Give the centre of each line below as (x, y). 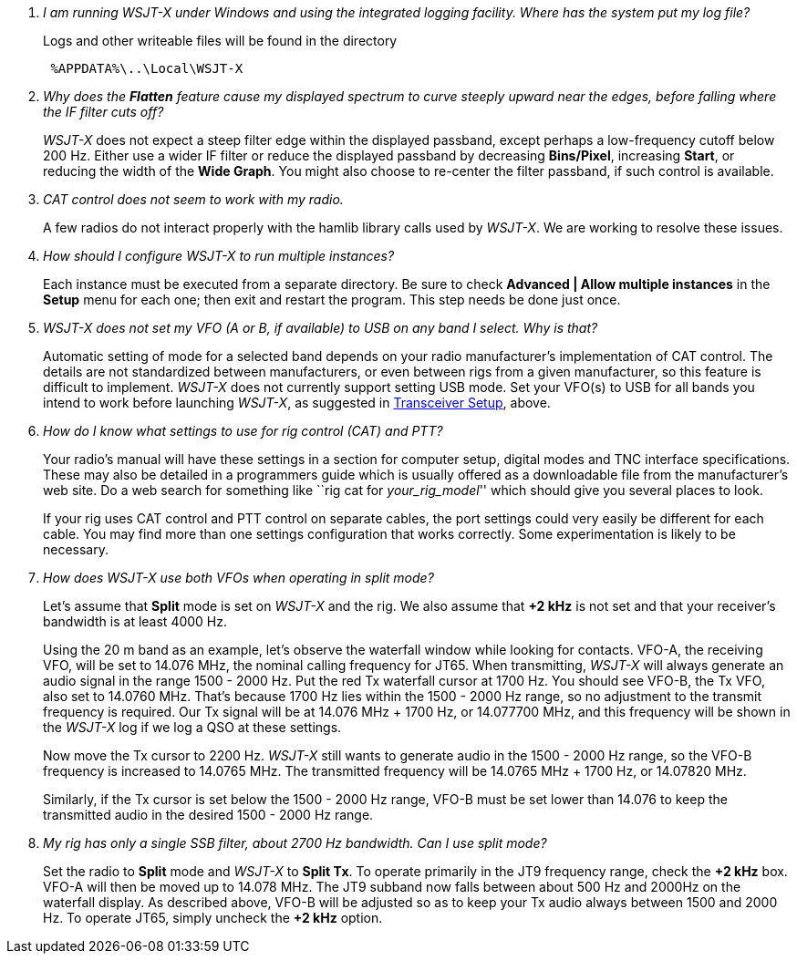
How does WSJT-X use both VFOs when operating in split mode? (238, 578)
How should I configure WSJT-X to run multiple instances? (219, 256)
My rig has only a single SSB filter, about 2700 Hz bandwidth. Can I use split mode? (295, 843)
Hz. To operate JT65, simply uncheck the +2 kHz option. (213, 918)
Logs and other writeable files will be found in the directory (220, 41)
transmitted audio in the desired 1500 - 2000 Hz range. (208, 815)
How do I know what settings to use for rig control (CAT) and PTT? (243, 431)
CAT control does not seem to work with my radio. (193, 199)
